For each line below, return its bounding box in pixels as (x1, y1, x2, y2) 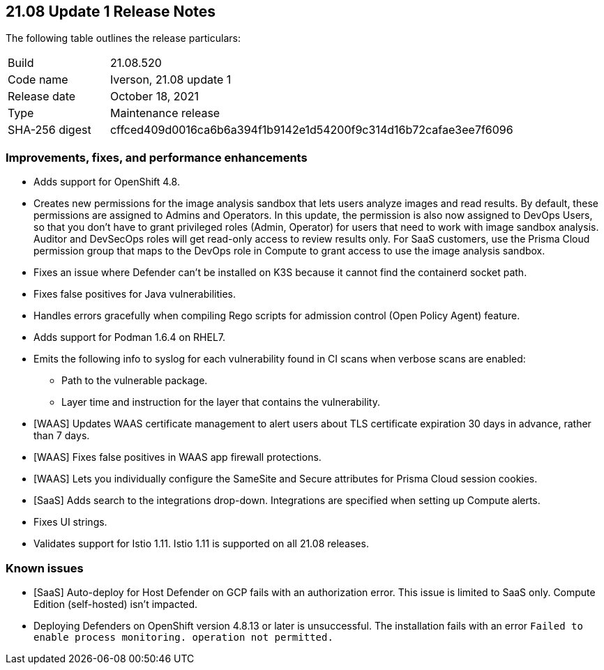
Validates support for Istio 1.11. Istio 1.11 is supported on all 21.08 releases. (33, 538, 369, 550)
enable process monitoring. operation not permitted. (33, 631, 333, 643)
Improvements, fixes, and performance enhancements (6, 150, 308, 165)
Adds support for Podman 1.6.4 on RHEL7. (33, 331, 226, 344)
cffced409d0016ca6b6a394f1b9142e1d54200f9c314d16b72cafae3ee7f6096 (110, 123, 513, 137)
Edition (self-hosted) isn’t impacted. (33, 597, 198, 610)
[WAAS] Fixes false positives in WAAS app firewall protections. (33, 451, 322, 464)
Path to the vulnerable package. (61, 374, 208, 387)
